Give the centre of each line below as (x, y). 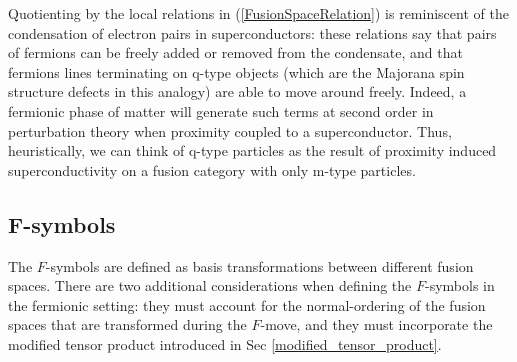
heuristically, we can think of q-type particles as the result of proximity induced (252, 150)
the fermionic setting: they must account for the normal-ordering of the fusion (247, 304)
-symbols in (460, 285)
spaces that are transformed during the (127, 324)
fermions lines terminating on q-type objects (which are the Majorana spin (236, 71)
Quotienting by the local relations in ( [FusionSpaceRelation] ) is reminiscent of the (258, 13)
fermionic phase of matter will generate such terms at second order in (221, 110)
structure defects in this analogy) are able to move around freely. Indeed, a (237, 91)
